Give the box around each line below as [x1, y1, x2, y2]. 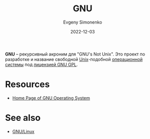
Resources [5, 79, 50, 90]
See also [5, 112, 41, 123]
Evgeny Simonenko [63, 19, 102, 25]
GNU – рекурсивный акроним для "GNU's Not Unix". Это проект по [5, 51, 145, 57]
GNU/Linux [12, 128, 34, 134]
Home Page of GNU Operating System [12, 95, 90, 101]
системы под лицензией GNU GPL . [5, 61, 78, 67]
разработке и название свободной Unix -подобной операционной [5, 56, 143, 62]
